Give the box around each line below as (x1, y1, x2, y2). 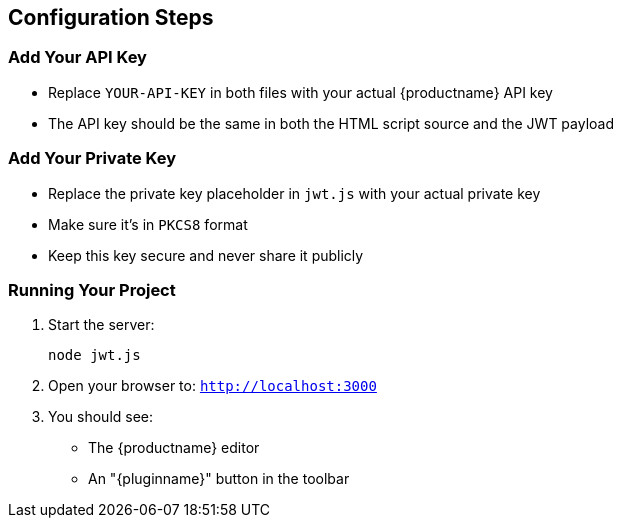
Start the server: (48, 316, 155, 334)
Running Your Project (8, 279, 176, 300)
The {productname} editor (88, 439, 260, 457)
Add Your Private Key (8, 148, 177, 169)
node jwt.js (48, 347, 141, 364)
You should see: (48, 408, 154, 426)
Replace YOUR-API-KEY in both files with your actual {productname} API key (48, 83, 553, 101)
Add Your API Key (8, 47, 147, 68)
